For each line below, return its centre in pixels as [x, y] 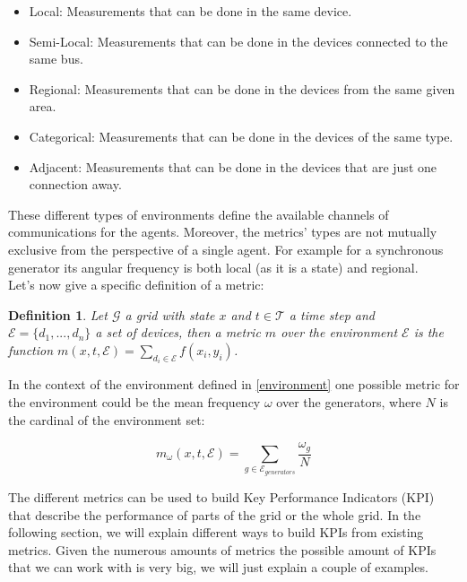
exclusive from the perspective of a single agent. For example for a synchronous [226, 249]
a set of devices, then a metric [178, 332]
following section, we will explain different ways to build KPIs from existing [216, 532]
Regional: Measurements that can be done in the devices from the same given [242, 88]
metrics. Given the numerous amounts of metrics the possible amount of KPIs [222, 549]
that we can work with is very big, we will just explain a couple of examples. [218, 567]
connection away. [75, 184]
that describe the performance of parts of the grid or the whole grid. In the [215, 514]
